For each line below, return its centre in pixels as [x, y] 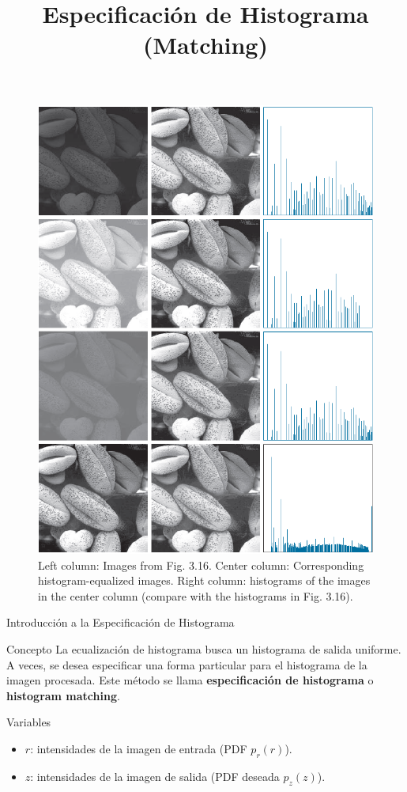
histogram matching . [63, 695]
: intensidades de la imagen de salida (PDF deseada [155, 776]
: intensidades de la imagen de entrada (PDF [139, 749]
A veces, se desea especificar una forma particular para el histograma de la [187, 664]
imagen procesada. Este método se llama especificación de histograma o [190, 680]
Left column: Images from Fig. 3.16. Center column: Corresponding [201, 565]
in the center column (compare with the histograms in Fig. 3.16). [196, 595]
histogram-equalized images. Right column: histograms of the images [204, 580]
